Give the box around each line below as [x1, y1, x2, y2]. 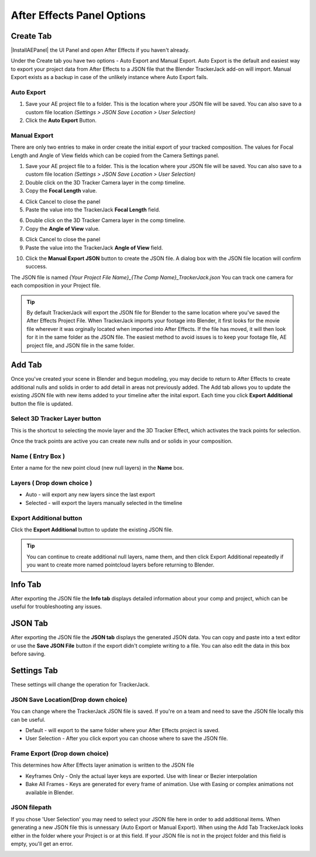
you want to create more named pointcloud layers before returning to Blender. [26, 561, 215, 568]
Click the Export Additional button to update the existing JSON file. [11, 526, 174, 533]
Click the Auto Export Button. [25, 117, 97, 124]
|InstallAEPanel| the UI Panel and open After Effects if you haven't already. [11, 47, 190, 54]
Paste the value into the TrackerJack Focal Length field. [25, 206, 160, 213]
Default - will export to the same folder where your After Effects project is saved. [25, 726, 220, 733]
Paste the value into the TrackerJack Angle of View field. [25, 244, 163, 251]
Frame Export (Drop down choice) [11, 750, 109, 758]
